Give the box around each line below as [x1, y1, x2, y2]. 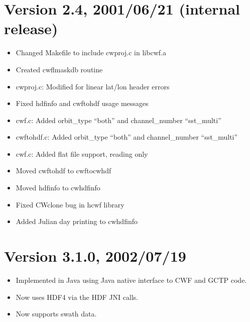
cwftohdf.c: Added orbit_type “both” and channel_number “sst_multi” [16, 132, 238, 142]
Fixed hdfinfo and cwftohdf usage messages [16, 98, 149, 109]
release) [4, 18, 58, 39]
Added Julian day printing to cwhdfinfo [16, 216, 138, 227]
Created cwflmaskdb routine [16, 64, 103, 74]
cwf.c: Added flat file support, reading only [16, 148, 148, 159]
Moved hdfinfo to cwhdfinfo [16, 182, 100, 193]
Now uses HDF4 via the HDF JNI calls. [16, 291, 139, 302]
